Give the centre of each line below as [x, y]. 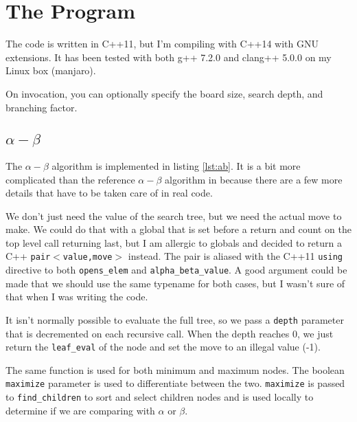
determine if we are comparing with [80, 410]
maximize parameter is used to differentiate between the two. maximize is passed [175, 383]
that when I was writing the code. [77, 297]
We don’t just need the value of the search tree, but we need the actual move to [174, 215]
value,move [88, 257]
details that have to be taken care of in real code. [109, 193]
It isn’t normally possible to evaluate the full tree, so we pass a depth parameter [175, 319]
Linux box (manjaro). [51, 70]
